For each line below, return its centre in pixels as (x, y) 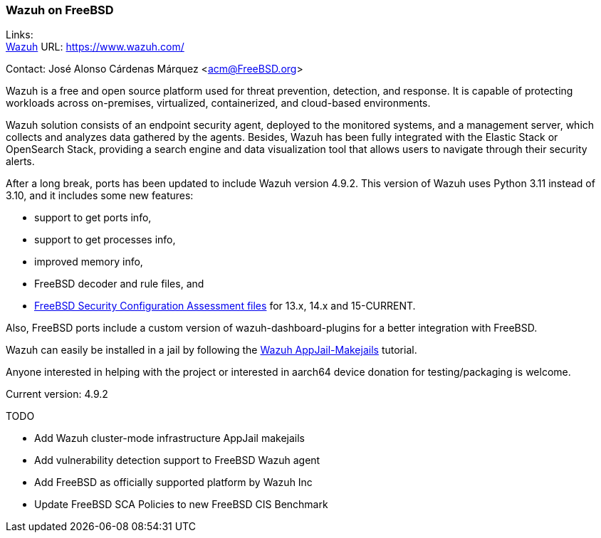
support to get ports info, (93, 218)
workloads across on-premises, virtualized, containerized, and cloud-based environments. (218, 103)
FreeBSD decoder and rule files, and (119, 284)
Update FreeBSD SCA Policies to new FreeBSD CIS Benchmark (181, 505)
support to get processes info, (105, 240)
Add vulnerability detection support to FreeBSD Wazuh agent (177, 460)
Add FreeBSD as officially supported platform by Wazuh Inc (173, 482)
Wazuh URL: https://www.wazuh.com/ (95, 47)
